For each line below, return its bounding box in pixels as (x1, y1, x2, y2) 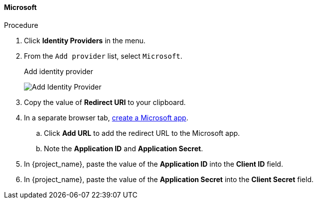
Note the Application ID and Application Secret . (44, 144, 203, 153)
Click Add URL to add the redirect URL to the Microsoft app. (44, 128, 240, 137)
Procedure (4, 20, 38, 29)
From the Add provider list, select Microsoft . (24, 51, 182, 60)
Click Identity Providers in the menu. (24, 36, 146, 45)
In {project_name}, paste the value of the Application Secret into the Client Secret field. (24, 175, 314, 184)
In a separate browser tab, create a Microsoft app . (24, 113, 188, 122)
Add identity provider (24, 67, 93, 76)
